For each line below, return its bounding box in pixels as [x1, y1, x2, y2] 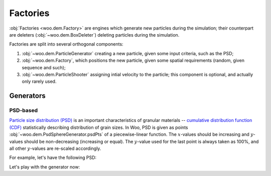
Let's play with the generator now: [9, 163, 80, 170]
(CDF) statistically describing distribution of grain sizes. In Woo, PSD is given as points [9, 124, 188, 130]
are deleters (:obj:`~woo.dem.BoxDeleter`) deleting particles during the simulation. [9, 32, 180, 38]
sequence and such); [22, 64, 66, 70]
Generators [9, 92, 46, 100]
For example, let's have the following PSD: [9, 154, 97, 160]
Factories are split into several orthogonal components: [9, 41, 123, 47]
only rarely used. [22, 78, 57, 85]
